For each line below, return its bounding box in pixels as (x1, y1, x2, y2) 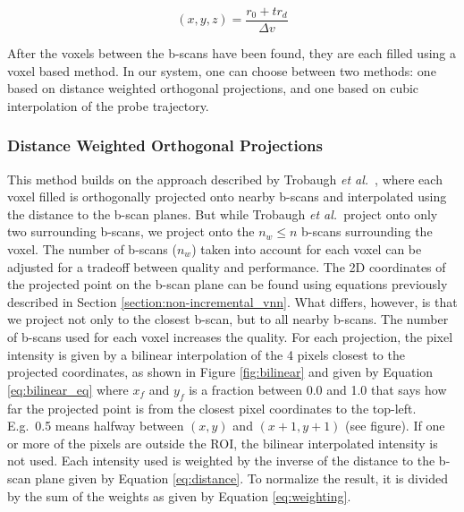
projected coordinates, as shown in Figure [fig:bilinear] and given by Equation (7, 363, 434, 381)
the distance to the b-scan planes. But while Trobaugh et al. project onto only (7, 204, 438, 223)
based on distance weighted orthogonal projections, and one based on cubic (7, 79, 419, 98)
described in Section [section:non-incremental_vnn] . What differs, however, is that (7, 292, 458, 311)
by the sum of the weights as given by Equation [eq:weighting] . (7, 486, 351, 505)
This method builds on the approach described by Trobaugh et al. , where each (7, 169, 443, 188)
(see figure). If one (345, 416, 445, 435)
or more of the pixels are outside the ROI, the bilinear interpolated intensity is (7, 433, 438, 452)
